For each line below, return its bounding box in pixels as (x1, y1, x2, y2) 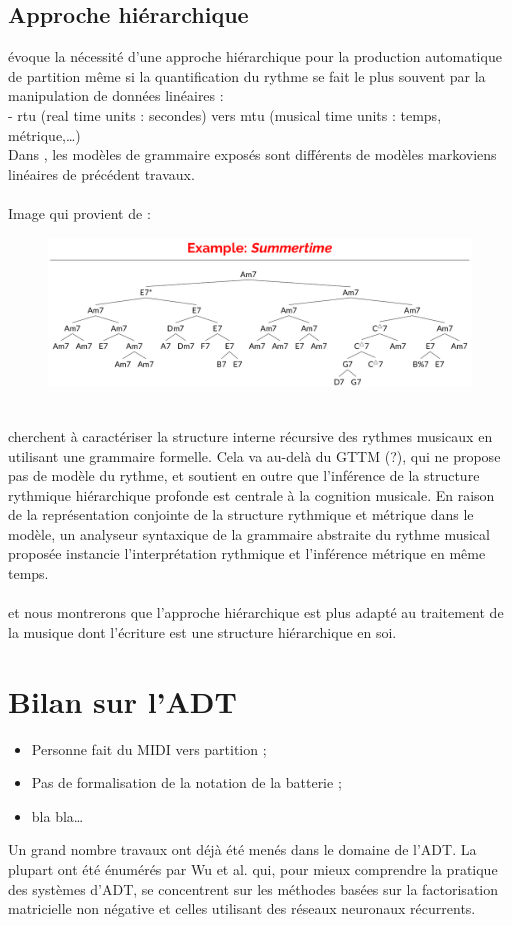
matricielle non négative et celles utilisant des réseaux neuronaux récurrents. (8, 898, 476, 919)
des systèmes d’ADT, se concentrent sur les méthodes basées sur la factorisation (8, 878, 499, 899)
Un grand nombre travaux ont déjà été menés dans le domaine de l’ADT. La (8, 839, 477, 860)
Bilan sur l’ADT (8, 680, 237, 721)
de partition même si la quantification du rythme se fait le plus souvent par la (8, 65, 486, 86)
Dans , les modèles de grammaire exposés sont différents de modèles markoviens (8, 144, 497, 165)
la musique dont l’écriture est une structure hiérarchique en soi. (8, 621, 397, 642)
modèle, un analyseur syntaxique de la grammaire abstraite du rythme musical (8, 523, 490, 544)
